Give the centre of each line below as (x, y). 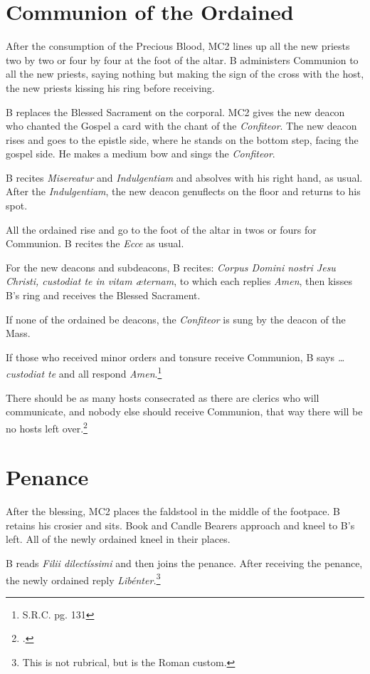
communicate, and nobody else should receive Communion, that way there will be (184, 411)
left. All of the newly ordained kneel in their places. (118, 539)
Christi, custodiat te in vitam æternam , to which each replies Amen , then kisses (179, 281)
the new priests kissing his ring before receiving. (110, 87)
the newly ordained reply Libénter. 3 (83, 579)
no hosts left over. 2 (47, 427)
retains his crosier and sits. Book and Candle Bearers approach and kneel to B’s (180, 525)
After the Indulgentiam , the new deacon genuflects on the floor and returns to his (183, 191)
